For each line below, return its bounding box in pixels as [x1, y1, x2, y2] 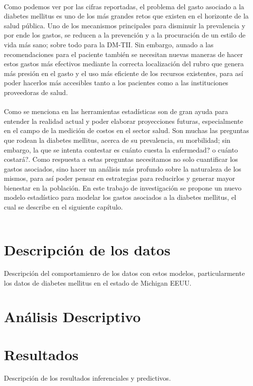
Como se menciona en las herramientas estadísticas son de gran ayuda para [4, 106, 228, 116]
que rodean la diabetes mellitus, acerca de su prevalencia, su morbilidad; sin [4, 135, 231, 145]
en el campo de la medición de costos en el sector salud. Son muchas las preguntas [4, 125, 249, 135]
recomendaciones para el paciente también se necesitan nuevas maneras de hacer [4, 49, 243, 59]
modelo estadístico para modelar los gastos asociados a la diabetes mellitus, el [4, 192, 236, 202]
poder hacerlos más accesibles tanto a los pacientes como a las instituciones [4, 77, 229, 88]
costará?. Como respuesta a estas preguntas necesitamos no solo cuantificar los [4, 154, 238, 164]
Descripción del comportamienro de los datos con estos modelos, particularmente [4, 268, 245, 278]
